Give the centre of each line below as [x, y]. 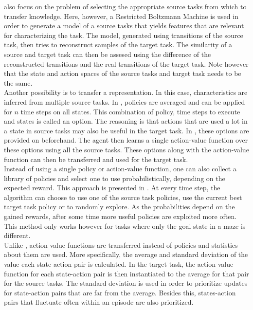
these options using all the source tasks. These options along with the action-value [126, 149]
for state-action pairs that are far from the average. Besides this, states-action [120, 292]
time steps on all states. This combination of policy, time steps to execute [130, 111]
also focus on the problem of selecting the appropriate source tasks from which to [125, 6]
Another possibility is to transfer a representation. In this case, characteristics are [126, 92]
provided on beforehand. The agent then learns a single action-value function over [126, 140]
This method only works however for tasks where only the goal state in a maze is [125, 226]
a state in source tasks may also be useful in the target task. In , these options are [126, 130]
